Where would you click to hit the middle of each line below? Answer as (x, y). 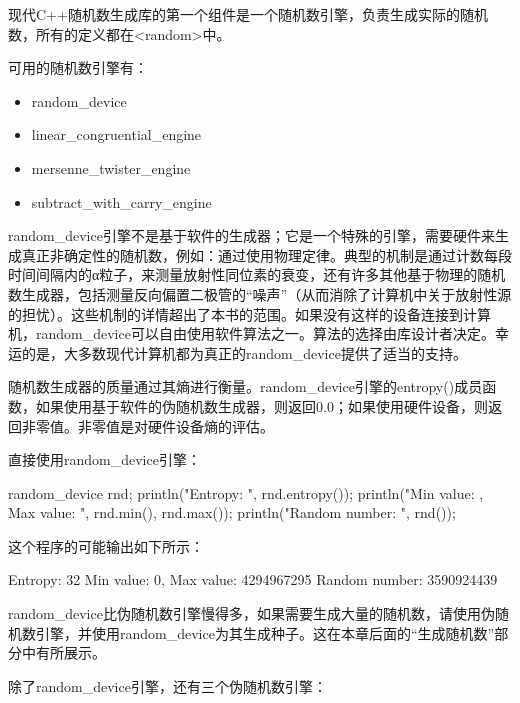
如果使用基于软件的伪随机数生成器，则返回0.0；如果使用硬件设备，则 (261, 405)
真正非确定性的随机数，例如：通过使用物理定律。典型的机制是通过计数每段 (266, 254)
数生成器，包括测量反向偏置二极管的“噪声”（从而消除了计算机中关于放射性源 (260, 293)
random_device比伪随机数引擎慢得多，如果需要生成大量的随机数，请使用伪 (251, 613)
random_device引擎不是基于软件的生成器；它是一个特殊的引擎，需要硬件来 (251, 235)
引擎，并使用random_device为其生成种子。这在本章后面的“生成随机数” (265, 632)
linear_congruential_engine (116, 134)
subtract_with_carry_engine (121, 201)
